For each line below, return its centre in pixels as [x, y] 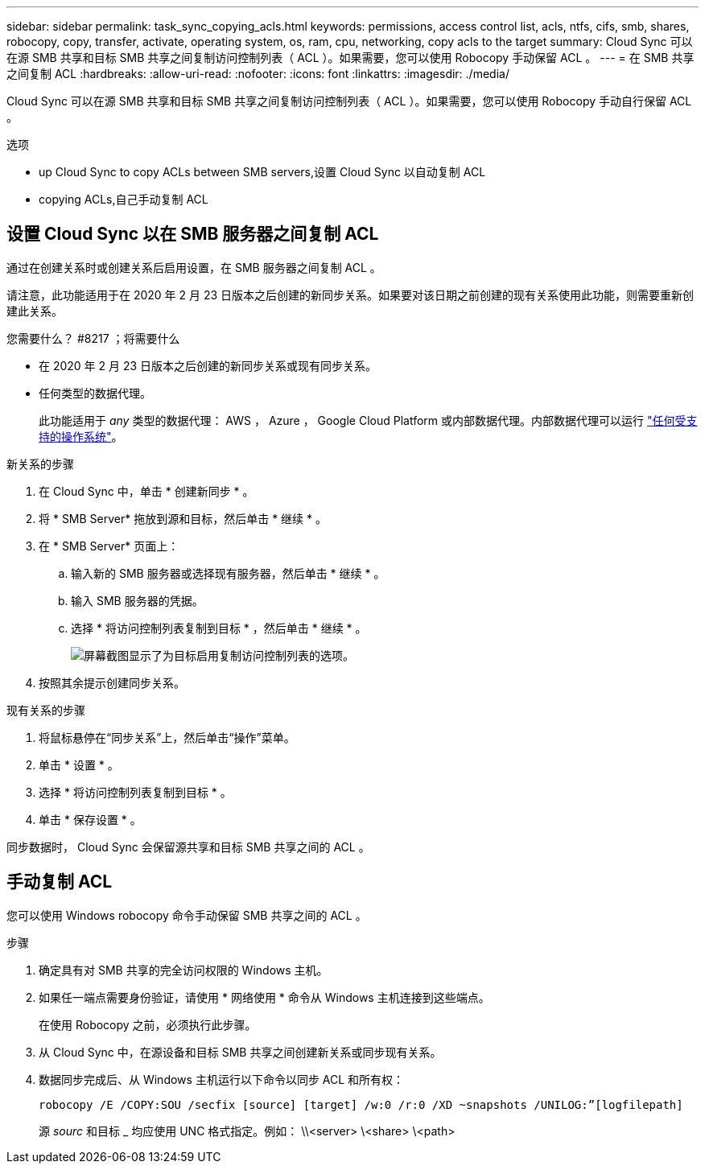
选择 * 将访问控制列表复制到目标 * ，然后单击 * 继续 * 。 [219, 628]
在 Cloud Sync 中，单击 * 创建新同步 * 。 [146, 491]
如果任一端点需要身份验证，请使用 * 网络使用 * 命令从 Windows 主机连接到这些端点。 [264, 997]
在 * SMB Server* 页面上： [109, 546]
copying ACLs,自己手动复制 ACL [124, 199]
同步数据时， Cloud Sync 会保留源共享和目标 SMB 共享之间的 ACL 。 [188, 847]
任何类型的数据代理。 [95, 393]
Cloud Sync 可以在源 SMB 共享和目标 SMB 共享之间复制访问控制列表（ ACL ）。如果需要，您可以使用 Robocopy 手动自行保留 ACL [349, 101]
